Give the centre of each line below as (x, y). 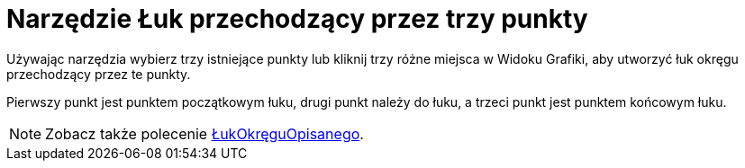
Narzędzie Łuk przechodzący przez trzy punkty (297, 19)
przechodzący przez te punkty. (99, 74)
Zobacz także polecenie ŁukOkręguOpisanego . (204, 133)
